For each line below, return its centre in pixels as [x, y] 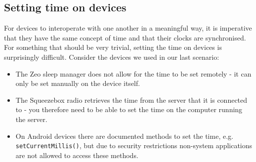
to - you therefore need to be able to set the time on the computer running [129, 109]
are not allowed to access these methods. [77, 155]
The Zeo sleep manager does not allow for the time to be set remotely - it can [133, 73]
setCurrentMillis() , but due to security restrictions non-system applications [134, 145]
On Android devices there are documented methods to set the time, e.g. [124, 136]
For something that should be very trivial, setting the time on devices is [113, 47]
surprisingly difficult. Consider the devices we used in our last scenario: [112, 57]
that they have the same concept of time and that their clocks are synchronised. [125, 37]
